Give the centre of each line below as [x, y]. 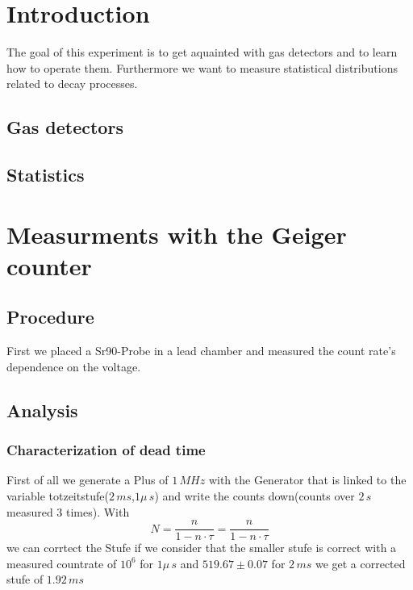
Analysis [42, 410]
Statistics [46, 175]
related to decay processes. [72, 84]
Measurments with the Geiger [177, 234]
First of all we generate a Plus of [88, 480]
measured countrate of [62, 563]
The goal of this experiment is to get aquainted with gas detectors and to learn [202, 52]
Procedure [50, 317]
